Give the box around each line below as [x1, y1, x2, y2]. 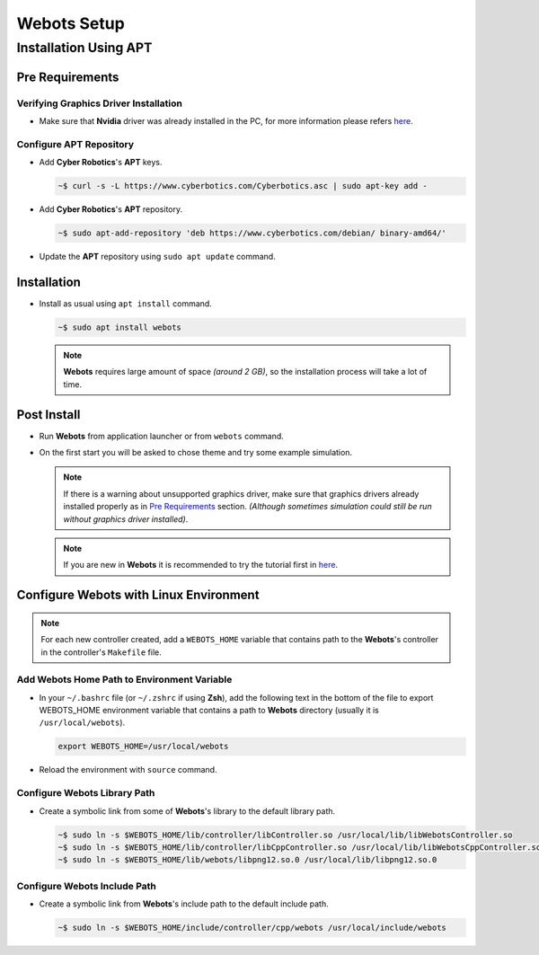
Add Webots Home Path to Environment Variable [16, 674, 233, 686]
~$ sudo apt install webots [57, 322, 181, 332]
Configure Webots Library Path [16, 787, 155, 800]
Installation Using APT [16, 40, 153, 56]
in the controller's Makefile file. [40, 647, 162, 658]
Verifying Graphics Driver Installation [16, 97, 183, 110]
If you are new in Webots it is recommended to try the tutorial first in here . [63, 560, 339, 570]
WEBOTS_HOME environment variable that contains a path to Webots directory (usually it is [39, 705, 379, 716]
